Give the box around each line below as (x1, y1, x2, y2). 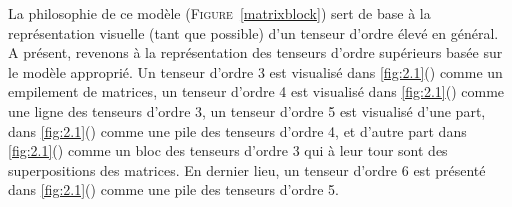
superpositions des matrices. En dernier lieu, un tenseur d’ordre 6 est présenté (8, 159, 486, 180)
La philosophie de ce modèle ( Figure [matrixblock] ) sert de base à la (8, 3, 431, 23)
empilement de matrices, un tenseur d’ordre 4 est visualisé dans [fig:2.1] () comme (8, 81, 505, 102)
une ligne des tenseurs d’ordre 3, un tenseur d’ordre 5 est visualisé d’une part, (8, 100, 486, 121)
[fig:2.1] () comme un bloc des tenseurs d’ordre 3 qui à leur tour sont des (8, 140, 448, 161)
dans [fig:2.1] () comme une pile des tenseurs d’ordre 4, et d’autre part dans (8, 120, 467, 141)
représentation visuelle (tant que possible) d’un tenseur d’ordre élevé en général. (8, 22, 499, 43)
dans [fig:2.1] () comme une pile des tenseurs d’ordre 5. (8, 179, 339, 200)
